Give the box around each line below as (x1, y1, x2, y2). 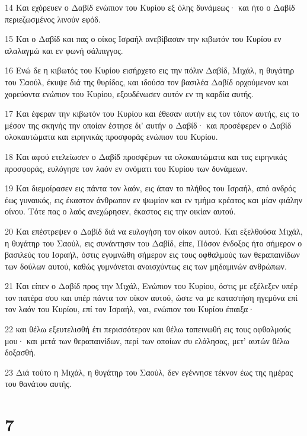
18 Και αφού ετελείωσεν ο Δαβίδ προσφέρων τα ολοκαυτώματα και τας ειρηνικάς (5, 150, 287, 162)
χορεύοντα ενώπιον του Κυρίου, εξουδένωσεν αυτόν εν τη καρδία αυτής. (5, 87, 254, 100)
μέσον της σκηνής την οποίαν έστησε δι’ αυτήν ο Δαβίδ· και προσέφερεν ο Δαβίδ (5, 118, 292, 131)
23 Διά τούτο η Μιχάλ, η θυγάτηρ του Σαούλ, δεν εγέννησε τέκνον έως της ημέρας (5, 366, 293, 378)
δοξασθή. (5, 346, 36, 358)
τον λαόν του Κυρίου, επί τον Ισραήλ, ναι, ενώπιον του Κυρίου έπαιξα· (5, 303, 255, 315)
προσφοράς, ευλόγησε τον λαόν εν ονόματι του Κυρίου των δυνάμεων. (5, 162, 248, 174)
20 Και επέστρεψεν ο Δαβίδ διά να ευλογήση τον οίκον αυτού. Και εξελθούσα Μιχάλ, (5, 225, 303, 237)
